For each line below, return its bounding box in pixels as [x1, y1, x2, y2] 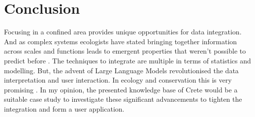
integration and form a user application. [4, 103, 125, 114]
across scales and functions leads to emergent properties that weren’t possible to [4, 46, 246, 56]
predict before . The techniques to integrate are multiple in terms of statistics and [4, 55, 251, 65]
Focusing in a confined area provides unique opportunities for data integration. [4, 27, 242, 37]
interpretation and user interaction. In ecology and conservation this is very [4, 75, 232, 85]
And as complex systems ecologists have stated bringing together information [4, 36, 237, 46]
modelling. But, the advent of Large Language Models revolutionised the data [4, 65, 239, 75]
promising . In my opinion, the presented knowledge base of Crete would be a [4, 84, 238, 94]
